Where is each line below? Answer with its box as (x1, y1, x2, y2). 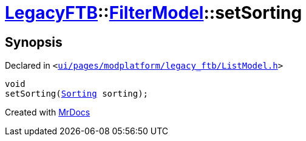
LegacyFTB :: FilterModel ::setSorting (5, 2, 302, 23)
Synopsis (5, 34, 63, 50)
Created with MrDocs (5, 107, 90, 118)
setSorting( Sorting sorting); (5, 89, 149, 99)
